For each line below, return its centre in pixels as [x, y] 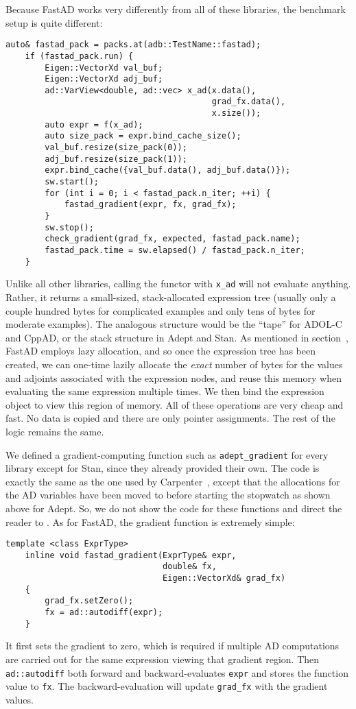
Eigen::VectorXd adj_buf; [104, 79]
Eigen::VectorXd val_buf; [104, 68]
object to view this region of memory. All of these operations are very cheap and [175, 404]
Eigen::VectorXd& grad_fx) [224, 578]
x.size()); [236, 113]
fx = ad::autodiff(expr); [104, 613]
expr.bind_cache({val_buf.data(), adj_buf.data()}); [168, 170]
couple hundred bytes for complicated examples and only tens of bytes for [161, 310]
